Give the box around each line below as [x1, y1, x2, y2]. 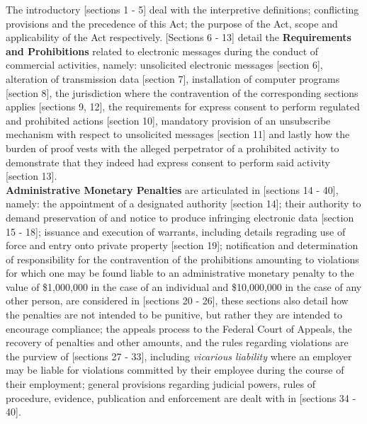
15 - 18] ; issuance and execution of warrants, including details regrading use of [6, 224, 346, 239]
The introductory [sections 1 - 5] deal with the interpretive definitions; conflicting [6, 2, 359, 16]
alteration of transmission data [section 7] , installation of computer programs [6, 71, 340, 86]
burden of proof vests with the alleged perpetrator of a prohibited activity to [6, 140, 339, 155]
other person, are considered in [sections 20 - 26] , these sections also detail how [6, 293, 349, 308]
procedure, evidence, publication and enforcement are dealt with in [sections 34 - [6, 390, 356, 405]
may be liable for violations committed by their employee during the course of [6, 362, 344, 377]
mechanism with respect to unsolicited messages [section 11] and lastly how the [6, 127, 350, 142]
